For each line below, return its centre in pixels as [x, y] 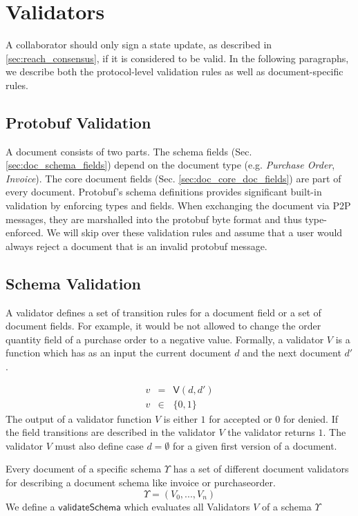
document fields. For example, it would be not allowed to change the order [163, 326]
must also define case [99, 445]
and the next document [292, 353]
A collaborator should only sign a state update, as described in [139, 45]
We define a [30, 506]
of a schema [287, 506]
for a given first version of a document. [255, 445]
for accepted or [241, 418]
